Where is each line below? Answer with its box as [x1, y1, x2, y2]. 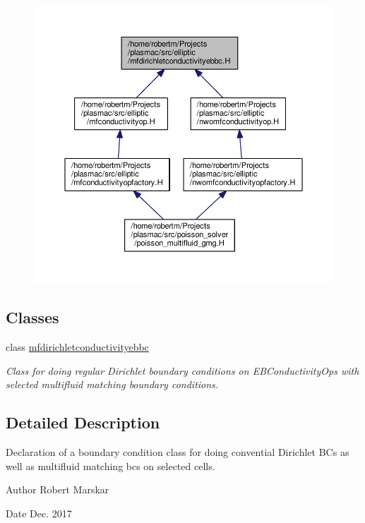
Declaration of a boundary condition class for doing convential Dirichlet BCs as [6, 445, 349, 459]
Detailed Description [6, 411, 160, 433]
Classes [6, 306, 59, 328]
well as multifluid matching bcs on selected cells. [6, 458, 215, 473]
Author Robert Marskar [6, 482, 109, 497]
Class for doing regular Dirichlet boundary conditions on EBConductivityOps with [6, 363, 359, 378]
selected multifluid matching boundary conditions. [6, 377, 219, 392]
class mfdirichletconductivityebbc [6, 339, 149, 354]
